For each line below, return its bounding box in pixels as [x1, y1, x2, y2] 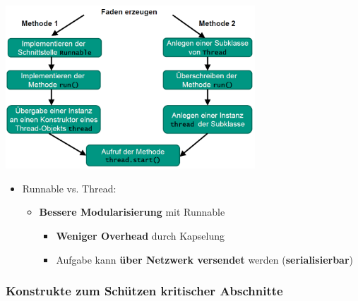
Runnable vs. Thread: [22, 180, 117, 195]
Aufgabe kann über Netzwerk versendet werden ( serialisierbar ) [56, 252, 354, 266]
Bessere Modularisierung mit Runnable [39, 204, 225, 219]
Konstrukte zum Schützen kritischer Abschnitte [6, 282, 283, 300]
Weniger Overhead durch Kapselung [56, 228, 225, 242]
